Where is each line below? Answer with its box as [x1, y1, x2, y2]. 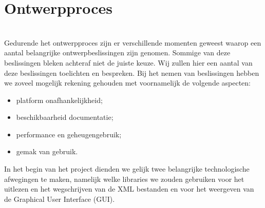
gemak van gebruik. [16, 146, 78, 157]
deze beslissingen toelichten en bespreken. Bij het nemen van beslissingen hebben [4, 67, 259, 78]
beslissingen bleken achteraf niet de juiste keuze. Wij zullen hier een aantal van [4, 57, 253, 68]
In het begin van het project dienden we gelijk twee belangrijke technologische [4, 163, 250, 174]
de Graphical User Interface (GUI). [4, 193, 115, 204]
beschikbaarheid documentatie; [16, 112, 113, 122]
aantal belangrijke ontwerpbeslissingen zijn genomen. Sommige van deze [4, 47, 231, 58]
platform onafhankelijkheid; [16, 94, 103, 105]
